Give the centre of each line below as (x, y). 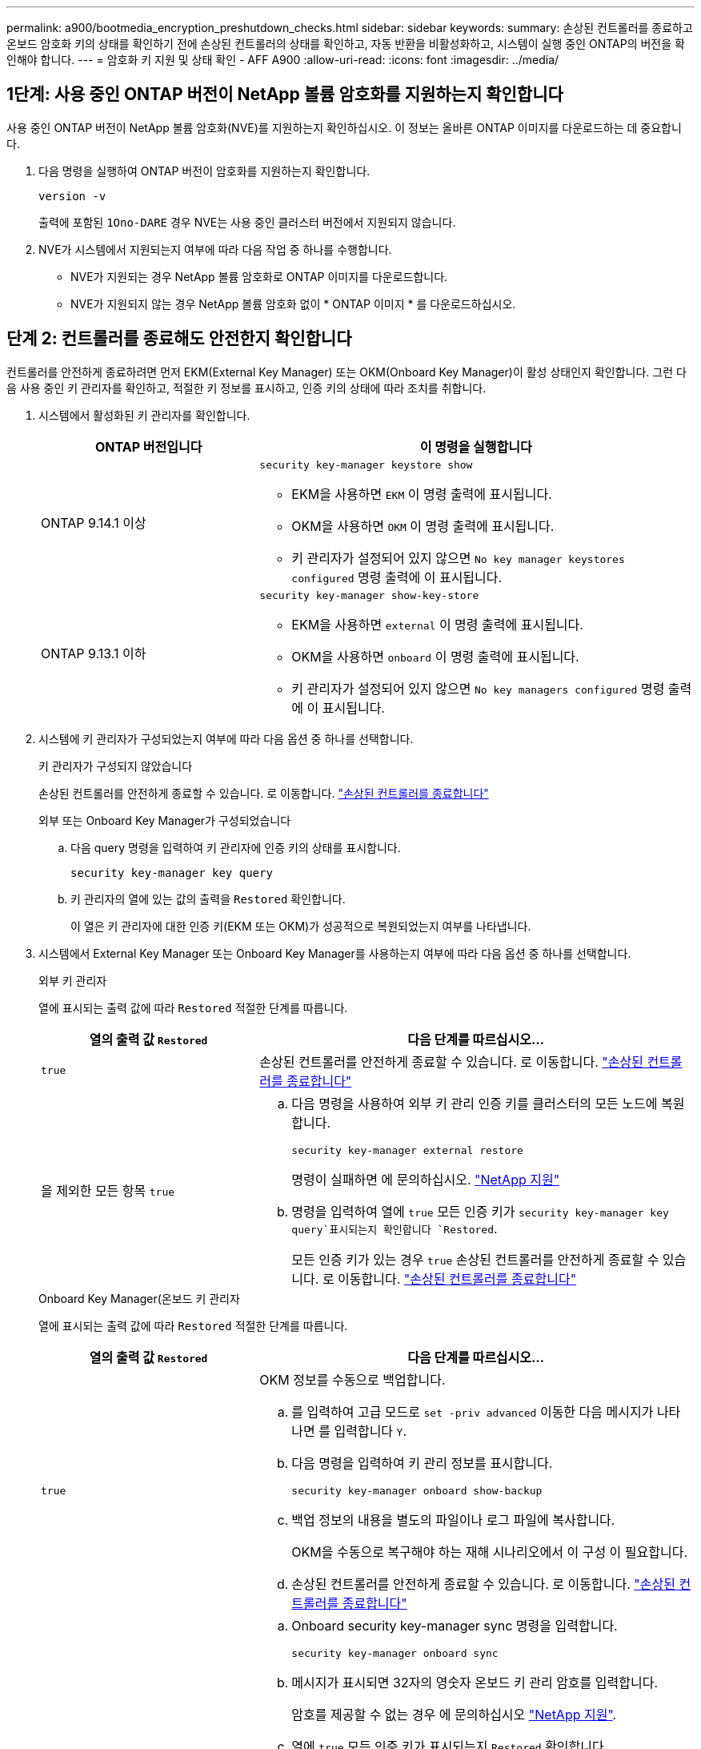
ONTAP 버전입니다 (148, 446)
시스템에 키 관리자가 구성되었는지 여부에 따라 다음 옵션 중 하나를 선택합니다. (226, 738)
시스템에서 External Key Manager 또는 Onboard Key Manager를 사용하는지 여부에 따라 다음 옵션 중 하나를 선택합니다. (335, 953)
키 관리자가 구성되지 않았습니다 (116, 766)
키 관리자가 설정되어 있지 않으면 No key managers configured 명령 (478, 688)
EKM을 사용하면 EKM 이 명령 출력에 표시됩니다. (422, 494)
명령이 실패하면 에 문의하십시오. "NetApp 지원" (426, 1179)
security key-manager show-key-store (369, 595)
